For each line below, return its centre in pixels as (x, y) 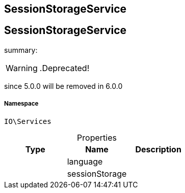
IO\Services (28, 121)
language (85, 161)
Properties (97, 137)
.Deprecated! (64, 68)
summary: (21, 50)
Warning (22, 68)
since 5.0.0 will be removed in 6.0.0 (63, 86)
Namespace (21, 104)
